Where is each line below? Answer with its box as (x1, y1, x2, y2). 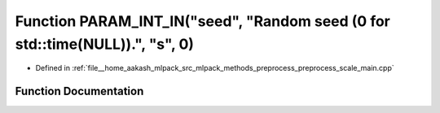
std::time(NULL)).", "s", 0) (15, 35, 195, 53)
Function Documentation (15, 85, 144, 98)
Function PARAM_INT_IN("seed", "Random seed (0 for (15, 12, 390, 30)
